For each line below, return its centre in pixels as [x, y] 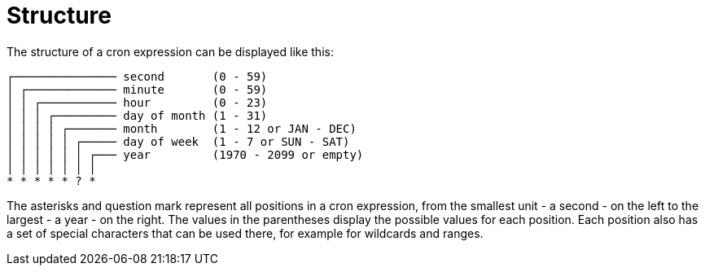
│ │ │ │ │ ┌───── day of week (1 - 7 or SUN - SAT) [178, 141]
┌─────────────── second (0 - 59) [137, 76]
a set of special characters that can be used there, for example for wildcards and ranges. [245, 233]
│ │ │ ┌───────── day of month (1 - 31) [137, 115]
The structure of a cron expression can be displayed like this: [170, 51]
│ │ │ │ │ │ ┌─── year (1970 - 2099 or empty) [185, 154]
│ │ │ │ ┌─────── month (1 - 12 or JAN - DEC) [182, 128]
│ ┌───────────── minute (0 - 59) [137, 89]
